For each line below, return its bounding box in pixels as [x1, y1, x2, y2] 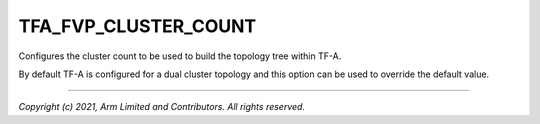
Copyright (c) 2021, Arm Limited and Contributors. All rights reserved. [18, 101, 305, 113]
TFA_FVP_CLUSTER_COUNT [18, 15, 257, 37]
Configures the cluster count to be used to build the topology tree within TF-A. [18, 50, 342, 62]
